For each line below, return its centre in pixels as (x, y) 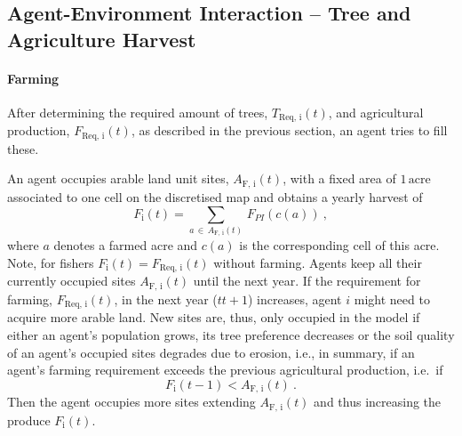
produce (29, 420)
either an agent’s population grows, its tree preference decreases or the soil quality (231, 334)
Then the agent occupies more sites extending (131, 402)
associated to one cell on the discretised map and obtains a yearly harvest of (215, 196)
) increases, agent (295, 299)
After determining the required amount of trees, (138, 112)
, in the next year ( (166, 299)
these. (23, 148)
